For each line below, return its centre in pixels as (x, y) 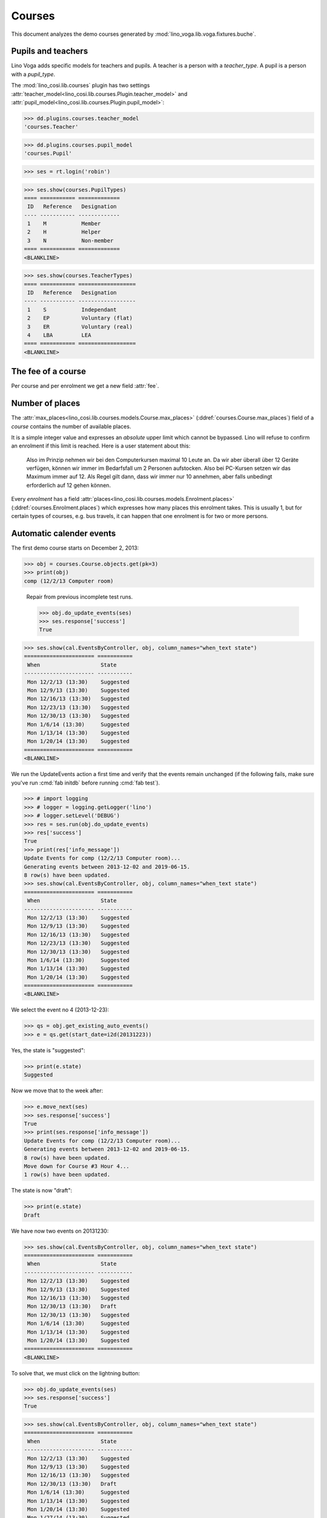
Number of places (46, 403)
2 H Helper (64, 232)
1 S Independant (72, 309)
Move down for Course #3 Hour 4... (77, 1166)
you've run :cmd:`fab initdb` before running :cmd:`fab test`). (86, 783)
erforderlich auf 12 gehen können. (69, 485)
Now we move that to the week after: (57, 1091)
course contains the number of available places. (71, 426)
